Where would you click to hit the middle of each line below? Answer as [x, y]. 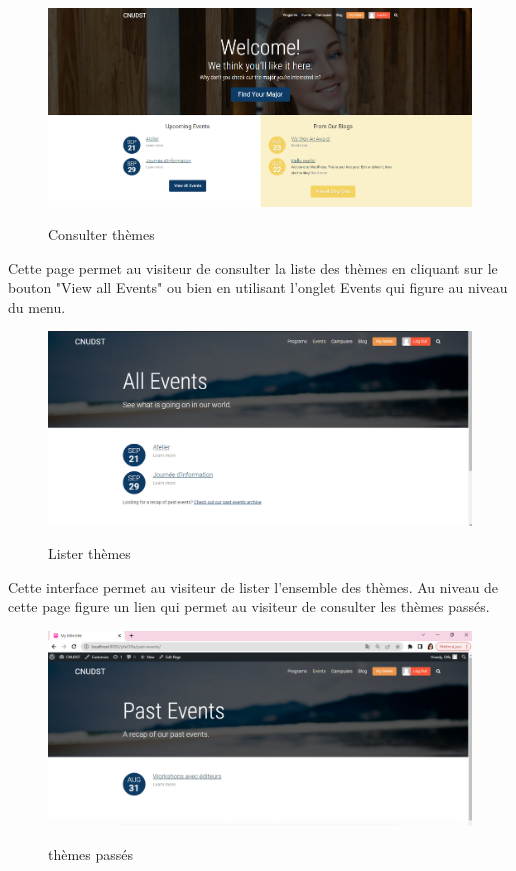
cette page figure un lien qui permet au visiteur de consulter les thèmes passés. [249, 606]
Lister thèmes [89, 553]
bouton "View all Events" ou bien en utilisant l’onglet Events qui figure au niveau [258, 287]
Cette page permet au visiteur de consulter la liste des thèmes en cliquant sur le [253, 267]
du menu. [37, 306]
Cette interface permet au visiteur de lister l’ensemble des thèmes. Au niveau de [253, 586]
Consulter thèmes [101, 234]
